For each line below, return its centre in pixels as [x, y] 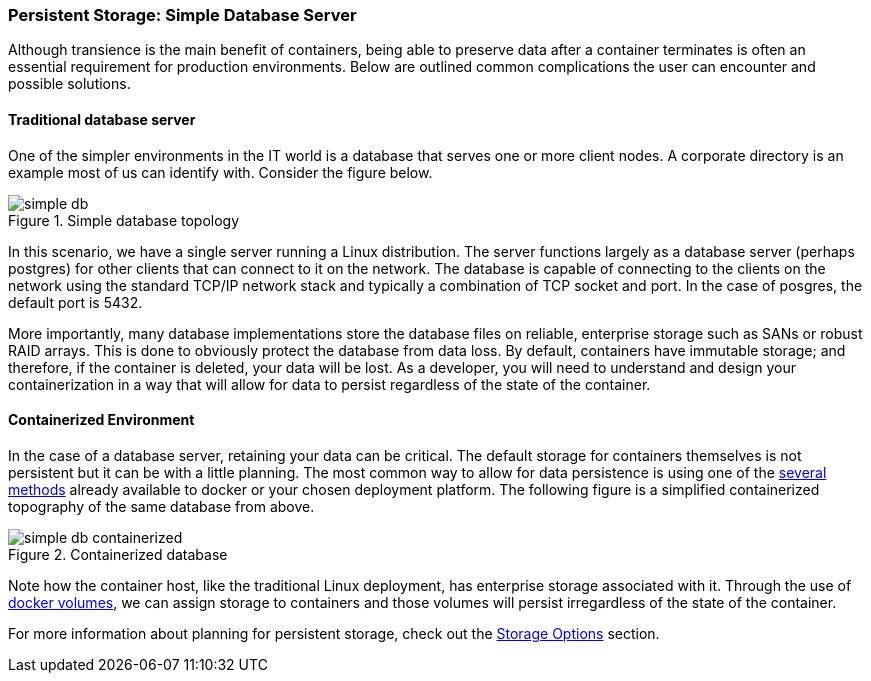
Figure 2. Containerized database [118, 554]
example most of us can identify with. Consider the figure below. [220, 172]
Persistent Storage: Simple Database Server [182, 15]
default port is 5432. [75, 302]
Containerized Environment [101, 420]
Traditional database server [102, 119]
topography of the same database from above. [161, 506]
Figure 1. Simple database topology [124, 220]
